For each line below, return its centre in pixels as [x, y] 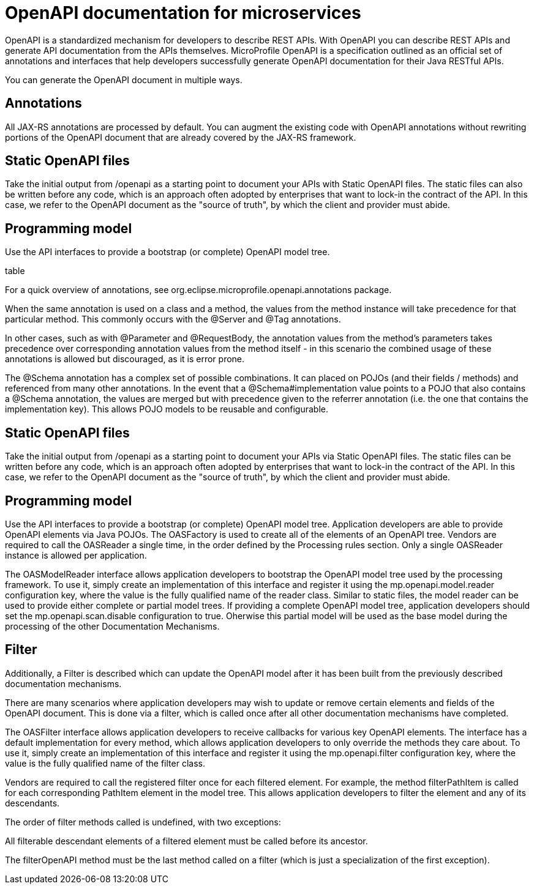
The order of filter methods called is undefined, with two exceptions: [143, 822]
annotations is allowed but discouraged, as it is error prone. [125, 359]
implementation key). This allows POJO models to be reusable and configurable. [167, 409]
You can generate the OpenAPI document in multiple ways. [124, 80]
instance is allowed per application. [76, 555]
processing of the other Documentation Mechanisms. [112, 626]
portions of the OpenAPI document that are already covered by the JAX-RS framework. [181, 137]
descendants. [32, 803]
